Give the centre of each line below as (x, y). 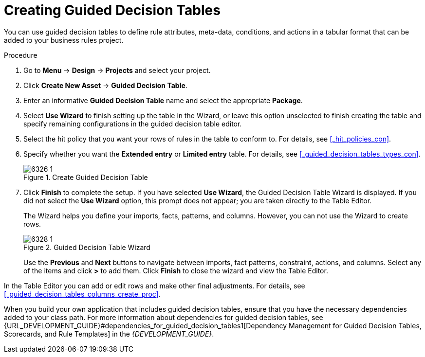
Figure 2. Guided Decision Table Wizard (87, 247)
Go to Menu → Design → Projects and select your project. (117, 70)
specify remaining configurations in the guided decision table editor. (133, 124)
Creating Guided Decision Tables (112, 10)
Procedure (21, 55)
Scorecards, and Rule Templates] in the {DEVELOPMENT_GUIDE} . (109, 334)
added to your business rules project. (64, 40)
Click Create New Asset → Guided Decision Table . (105, 85)
